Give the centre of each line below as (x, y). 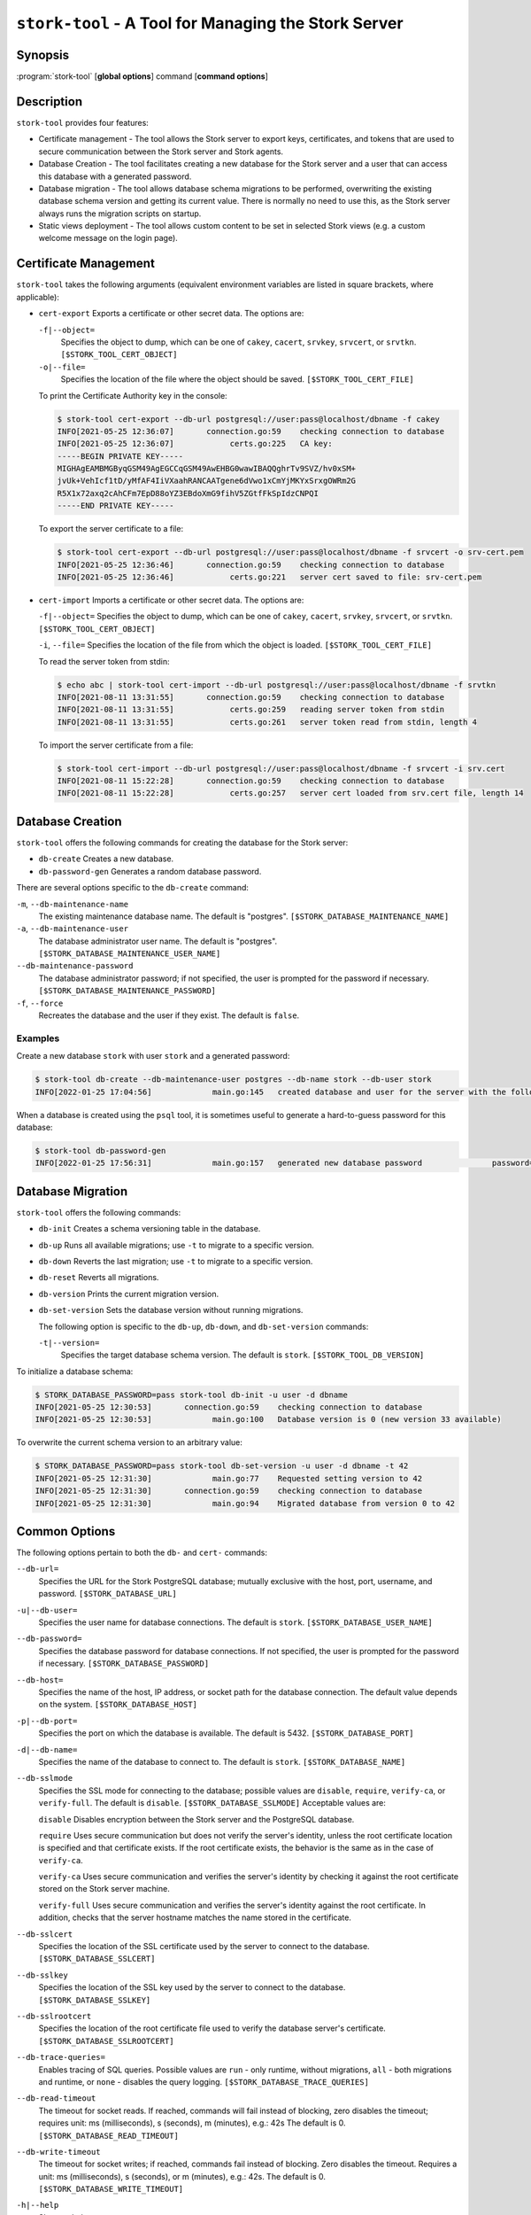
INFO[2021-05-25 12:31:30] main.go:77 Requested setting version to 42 (229, 1478)
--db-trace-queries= (61, 2057)
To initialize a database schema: (75, 1371)
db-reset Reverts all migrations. (99, 1278)
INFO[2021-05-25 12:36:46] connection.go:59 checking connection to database (251, 564)
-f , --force (40, 1003)
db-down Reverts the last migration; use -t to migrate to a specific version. (176, 1261)
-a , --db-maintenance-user (72, 929)
